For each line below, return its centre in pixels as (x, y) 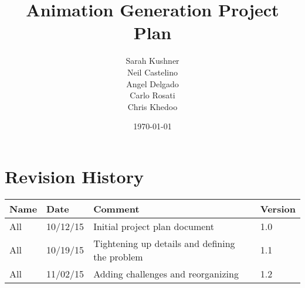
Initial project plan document (154, 226)
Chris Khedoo (152, 106)
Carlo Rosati (152, 95)
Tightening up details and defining (164, 243)
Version (278, 208)
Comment (116, 208)
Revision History (74, 176)
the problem (118, 256)
